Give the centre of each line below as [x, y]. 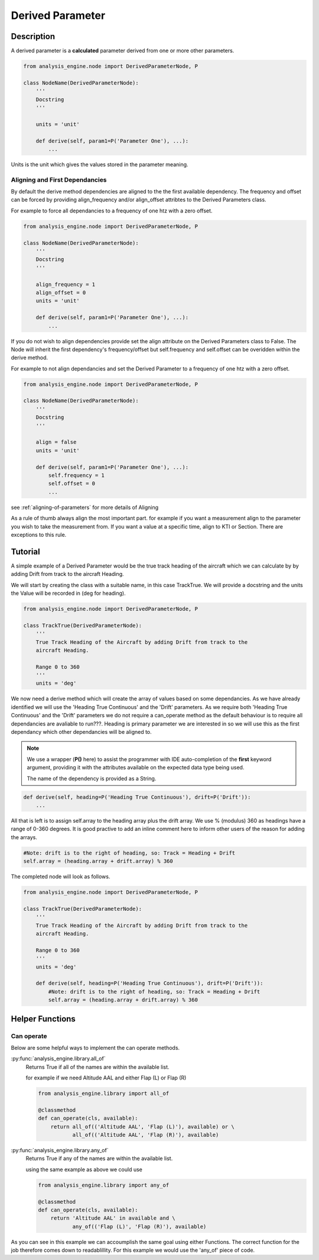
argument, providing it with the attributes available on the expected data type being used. [136, 768]
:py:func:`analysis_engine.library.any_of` [60, 1150]
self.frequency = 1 [76, 475]
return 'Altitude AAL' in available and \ [113, 1218]
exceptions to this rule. [39, 534]
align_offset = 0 [61, 292]
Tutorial [26, 551]
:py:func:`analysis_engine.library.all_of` [58, 1059]
